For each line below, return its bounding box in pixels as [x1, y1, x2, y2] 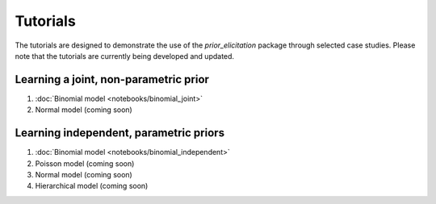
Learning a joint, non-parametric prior [15, 73, 210, 86]
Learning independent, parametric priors [15, 126, 225, 140]
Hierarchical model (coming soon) [35, 181, 149, 191]
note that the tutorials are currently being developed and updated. [15, 51, 234, 60]
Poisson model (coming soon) [35, 158, 135, 169]
